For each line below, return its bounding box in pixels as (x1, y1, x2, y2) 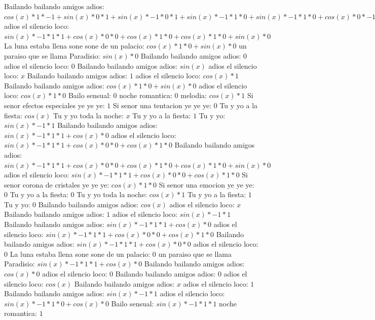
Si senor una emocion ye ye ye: (159, 179, 254, 190)
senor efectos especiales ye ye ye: (4, 100, 105, 110)
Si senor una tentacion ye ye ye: (113, 100, 212, 110)
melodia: (180, 90, 207, 101)
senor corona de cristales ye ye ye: (4, 179, 109, 190)
